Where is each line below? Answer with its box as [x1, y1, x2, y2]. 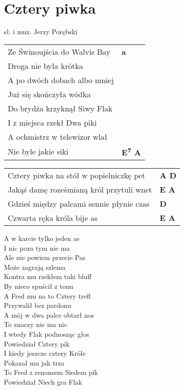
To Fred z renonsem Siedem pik [4, 367, 98, 377]
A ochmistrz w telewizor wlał [8, 130, 108, 142]
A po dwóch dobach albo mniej [8, 74, 114, 86]
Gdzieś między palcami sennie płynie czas [8, 198, 150, 210]
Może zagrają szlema [4, 261, 66, 272]
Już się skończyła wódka [8, 88, 91, 100]
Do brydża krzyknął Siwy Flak [8, 102, 112, 114]
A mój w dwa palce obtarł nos [4, 309, 94, 320]
